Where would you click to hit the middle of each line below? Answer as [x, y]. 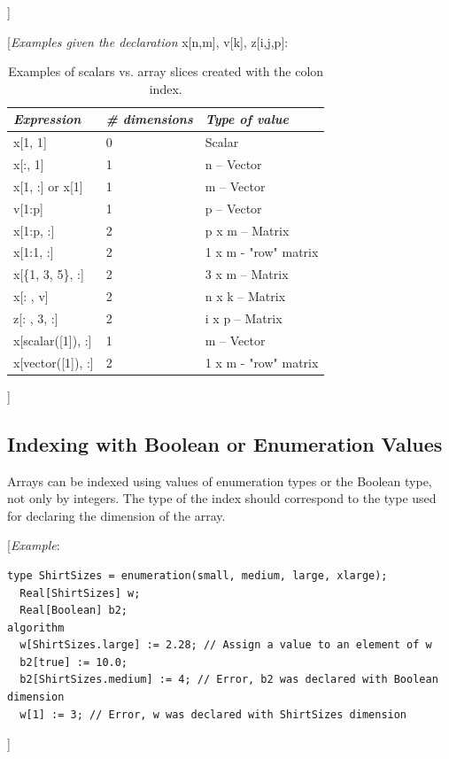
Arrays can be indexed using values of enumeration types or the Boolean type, [220, 480]
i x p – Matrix [244, 318]
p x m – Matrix [247, 230]
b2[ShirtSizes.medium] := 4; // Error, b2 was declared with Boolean [229, 680]
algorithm [36, 627]
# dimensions [149, 119]
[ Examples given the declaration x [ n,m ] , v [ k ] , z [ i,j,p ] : [148, 41]
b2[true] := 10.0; [74, 662]
